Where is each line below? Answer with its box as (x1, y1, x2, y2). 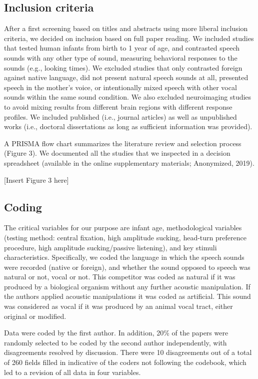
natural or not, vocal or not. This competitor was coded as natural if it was (4, 271, 235, 282)
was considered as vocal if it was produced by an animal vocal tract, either (4, 301, 233, 311)
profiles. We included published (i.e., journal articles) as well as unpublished (4, 111, 237, 122)
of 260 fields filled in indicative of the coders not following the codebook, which (4, 357, 246, 367)
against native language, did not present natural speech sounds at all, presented (4, 72, 248, 83)
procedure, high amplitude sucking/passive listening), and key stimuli (4, 242, 217, 252)
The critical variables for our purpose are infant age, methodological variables (4, 222, 242, 233)
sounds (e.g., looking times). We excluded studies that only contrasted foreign (4, 62, 242, 73)
